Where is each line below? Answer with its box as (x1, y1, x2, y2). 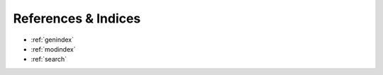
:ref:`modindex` (30, 45, 76, 53)
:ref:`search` (30, 55, 67, 64)
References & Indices (13, 11, 141, 26)
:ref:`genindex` (30, 35, 74, 44)
